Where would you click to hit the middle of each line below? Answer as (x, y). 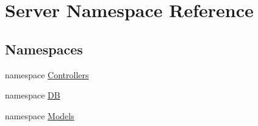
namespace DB (33, 95)
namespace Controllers (47, 74)
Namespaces (44, 49)
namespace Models (40, 115)
